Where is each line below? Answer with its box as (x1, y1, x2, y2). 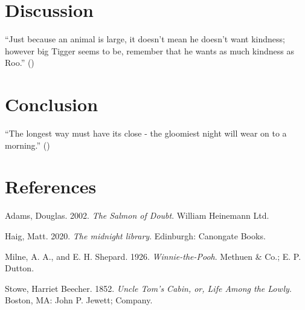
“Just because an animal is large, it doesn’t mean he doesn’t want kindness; (5, 33, 285, 45)
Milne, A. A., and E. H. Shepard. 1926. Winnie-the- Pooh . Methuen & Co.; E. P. (5, 250, 301, 262)
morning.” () (5, 138, 50, 151)
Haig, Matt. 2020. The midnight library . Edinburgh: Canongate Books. (5, 229, 266, 242)
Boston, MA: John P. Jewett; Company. (5, 294, 153, 306)
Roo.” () (5, 56, 34, 69)
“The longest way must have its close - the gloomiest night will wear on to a (5, 127, 287, 140)
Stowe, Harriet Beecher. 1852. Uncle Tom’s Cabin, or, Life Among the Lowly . (5, 282, 292, 294)
